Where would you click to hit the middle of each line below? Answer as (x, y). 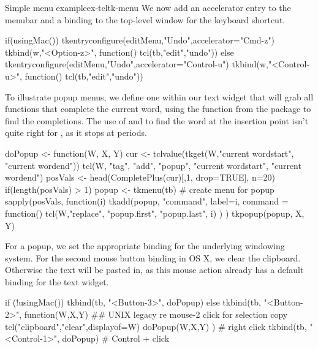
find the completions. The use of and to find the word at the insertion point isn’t (157, 120)
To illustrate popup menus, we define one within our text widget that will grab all (159, 96)
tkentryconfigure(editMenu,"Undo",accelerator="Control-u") (117, 64)
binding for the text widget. (57, 281)
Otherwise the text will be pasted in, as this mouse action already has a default (154, 270)
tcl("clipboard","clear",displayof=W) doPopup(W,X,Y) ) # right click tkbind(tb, (156, 326)
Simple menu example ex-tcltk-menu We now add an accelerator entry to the (148, 7)
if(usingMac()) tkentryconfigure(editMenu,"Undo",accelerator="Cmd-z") (140, 40)
